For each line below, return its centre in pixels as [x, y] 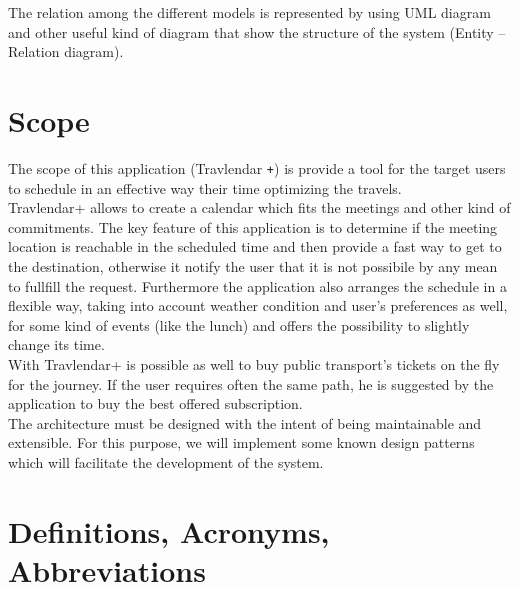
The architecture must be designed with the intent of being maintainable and [245, 422]
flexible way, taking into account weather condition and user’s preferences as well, [258, 305]
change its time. [56, 344]
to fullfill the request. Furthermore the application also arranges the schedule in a [257, 285]
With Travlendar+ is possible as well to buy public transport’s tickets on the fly [254, 363]
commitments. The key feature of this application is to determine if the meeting [253, 226]
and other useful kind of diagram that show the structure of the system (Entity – [257, 31]
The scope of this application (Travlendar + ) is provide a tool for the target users [257, 167]
